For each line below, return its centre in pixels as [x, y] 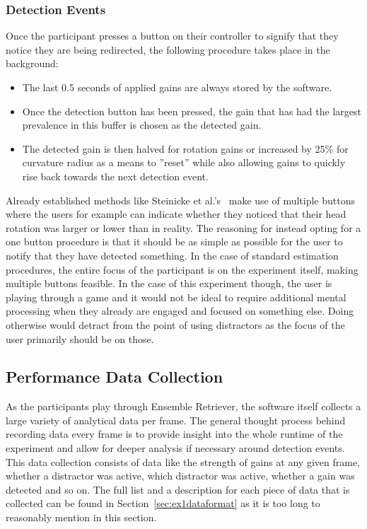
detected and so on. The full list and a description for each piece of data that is [178, 489]
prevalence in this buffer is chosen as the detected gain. [142, 125]
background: [32, 63]
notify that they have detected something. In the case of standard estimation [172, 255]
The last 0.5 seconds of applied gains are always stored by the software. [177, 87]
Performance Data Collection [115, 377]
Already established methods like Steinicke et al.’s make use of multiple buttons [180, 200]
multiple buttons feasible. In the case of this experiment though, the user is [169, 283]
